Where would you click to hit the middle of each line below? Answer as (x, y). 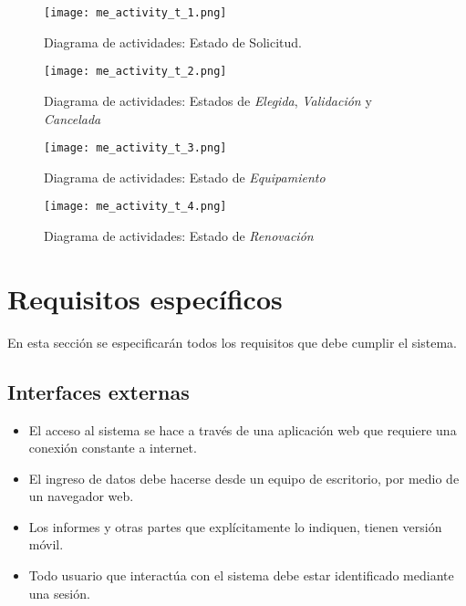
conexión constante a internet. (113, 448)
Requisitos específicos (145, 298)
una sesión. (59, 593)
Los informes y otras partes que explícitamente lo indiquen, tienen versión (235, 526)
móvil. (46, 544)
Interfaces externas (98, 391)
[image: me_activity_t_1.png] (135, 13)
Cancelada (72, 118)
